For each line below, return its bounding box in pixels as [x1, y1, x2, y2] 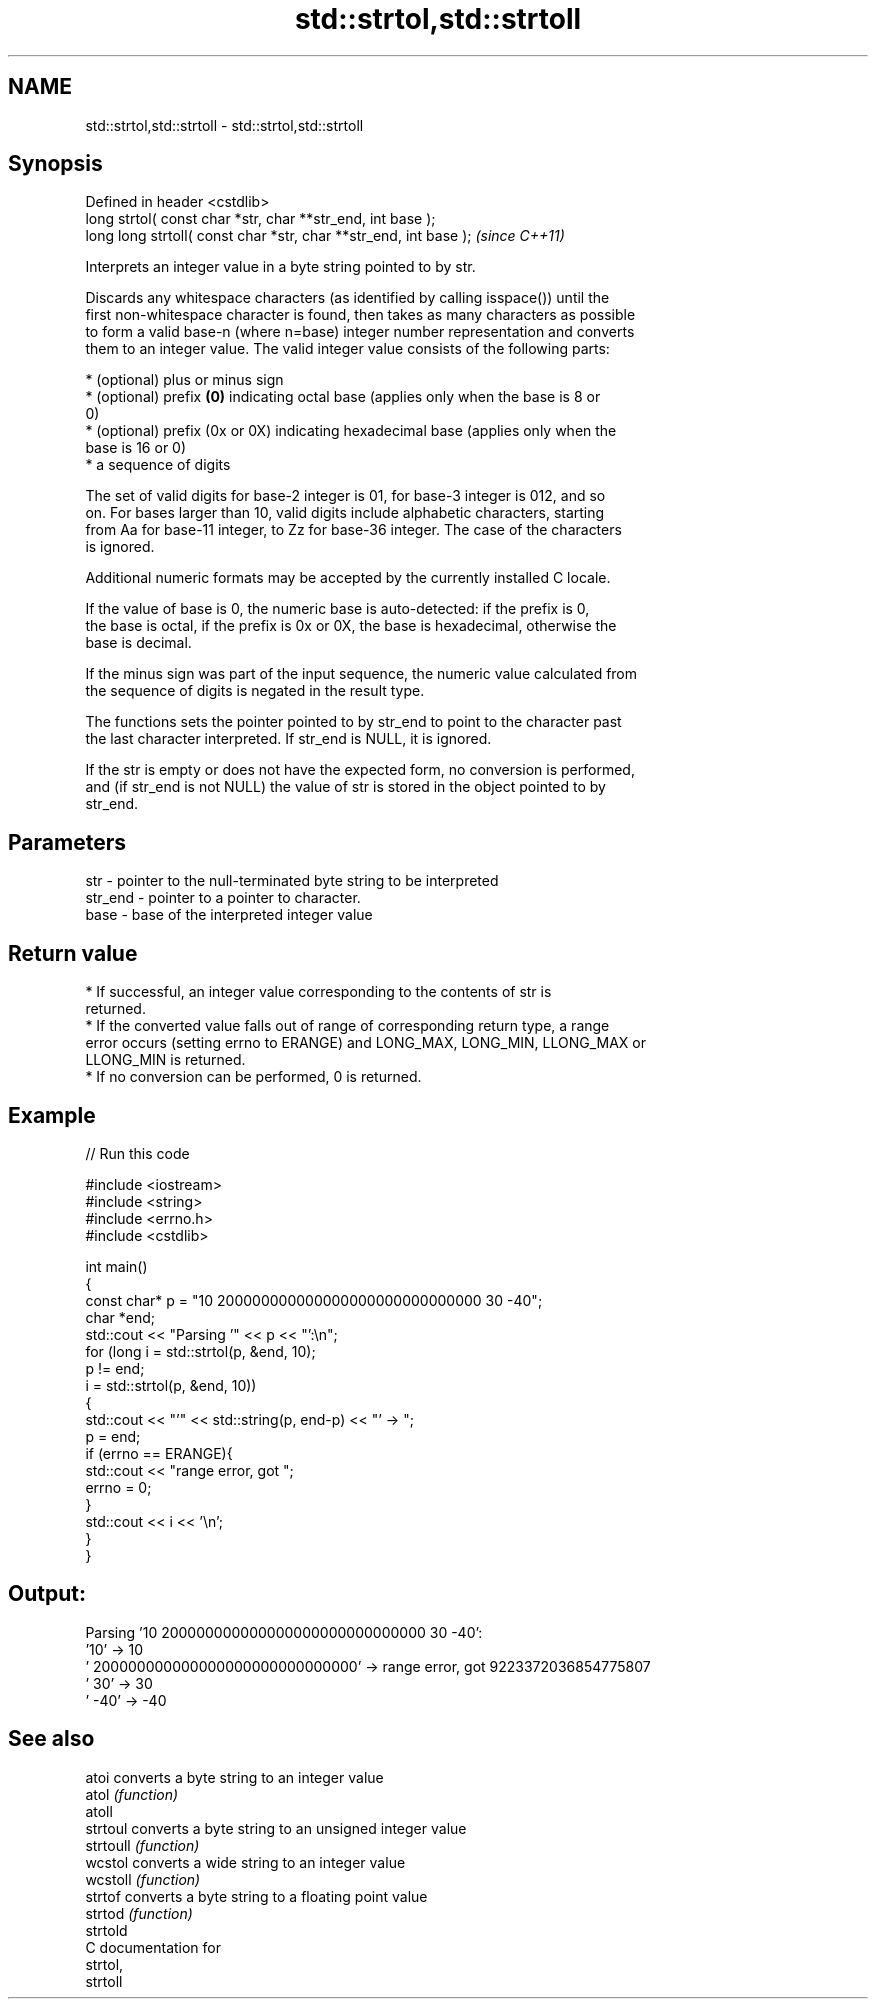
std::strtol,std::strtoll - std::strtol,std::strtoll [85, 116, 364, 134]
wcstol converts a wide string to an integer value [85, 1853, 406, 1871]
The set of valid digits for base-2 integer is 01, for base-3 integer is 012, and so [85, 487, 606, 505]
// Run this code [85, 1144, 190, 1162]
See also [8, 1726, 95, 1752]
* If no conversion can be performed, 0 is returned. [85, 1068, 422, 1086]
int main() [85, 1257, 148, 1275]
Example [8, 1102, 96, 1128]
